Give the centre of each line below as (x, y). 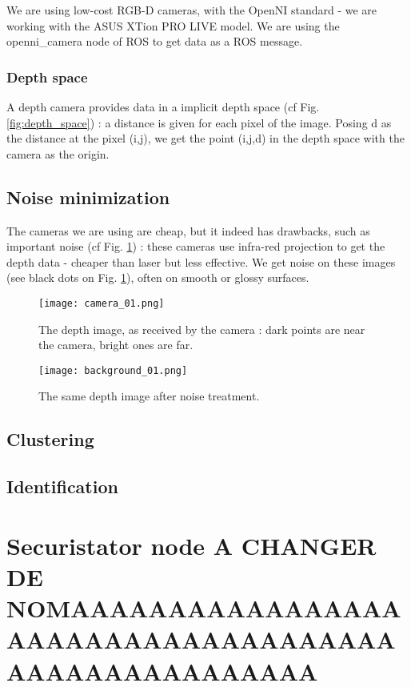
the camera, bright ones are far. (116, 345)
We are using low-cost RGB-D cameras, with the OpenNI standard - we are (192, 10)
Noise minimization (88, 197)
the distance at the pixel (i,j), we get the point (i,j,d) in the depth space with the (205, 138)
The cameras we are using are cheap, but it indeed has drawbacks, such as (188, 230)
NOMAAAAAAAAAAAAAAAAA (204, 608)
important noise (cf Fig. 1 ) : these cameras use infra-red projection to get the (196, 246)
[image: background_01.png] (113, 370)
